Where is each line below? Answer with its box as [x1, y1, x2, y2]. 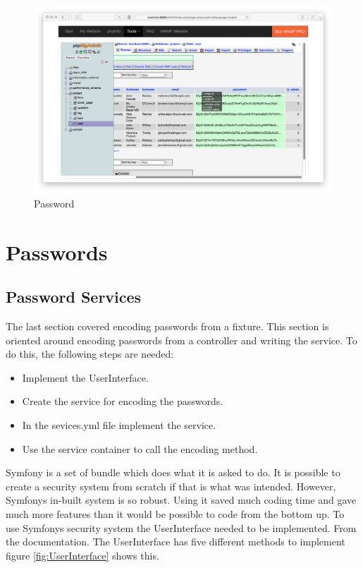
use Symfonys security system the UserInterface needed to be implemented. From [6, 520, 357, 535]
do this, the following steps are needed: [6, 346, 174, 361]
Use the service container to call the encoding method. [22, 441, 258, 456]
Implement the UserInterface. [22, 370, 149, 385]
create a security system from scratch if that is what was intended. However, [6, 478, 336, 493]
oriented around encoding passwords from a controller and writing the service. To [6, 332, 357, 347]
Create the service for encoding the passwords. [22, 394, 223, 409]
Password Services [6, 286, 142, 308]
